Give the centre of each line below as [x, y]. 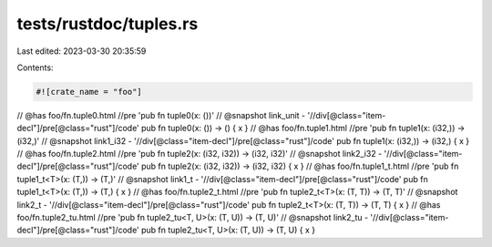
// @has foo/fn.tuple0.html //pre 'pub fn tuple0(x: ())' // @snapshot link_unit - [161, 115]
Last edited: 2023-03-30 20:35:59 [82, 51]
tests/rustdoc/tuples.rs [108, 24]
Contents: [35, 67]
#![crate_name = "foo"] [89, 92]
